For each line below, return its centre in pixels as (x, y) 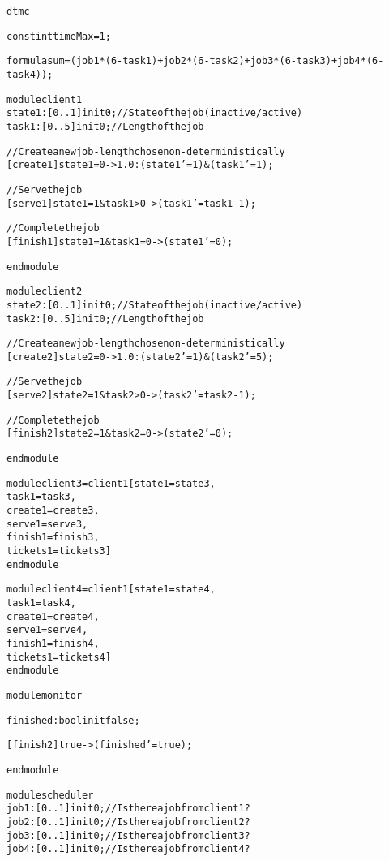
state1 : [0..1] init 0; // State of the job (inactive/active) (155, 113)
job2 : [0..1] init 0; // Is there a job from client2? (128, 822)
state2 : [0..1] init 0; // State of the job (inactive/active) (155, 305)
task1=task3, (41, 497)
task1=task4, (41, 603)
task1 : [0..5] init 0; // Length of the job (105, 126)
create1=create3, (53, 511)
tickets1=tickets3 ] (59, 551)
